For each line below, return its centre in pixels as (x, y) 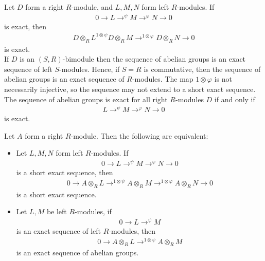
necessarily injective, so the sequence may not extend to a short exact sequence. (130, 89)
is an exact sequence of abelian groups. (77, 253)
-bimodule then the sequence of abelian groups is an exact (154, 59)
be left (57, 211)
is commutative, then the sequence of (202, 69)
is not (223, 79)
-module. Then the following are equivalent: (139, 135)
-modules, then (132, 230)
